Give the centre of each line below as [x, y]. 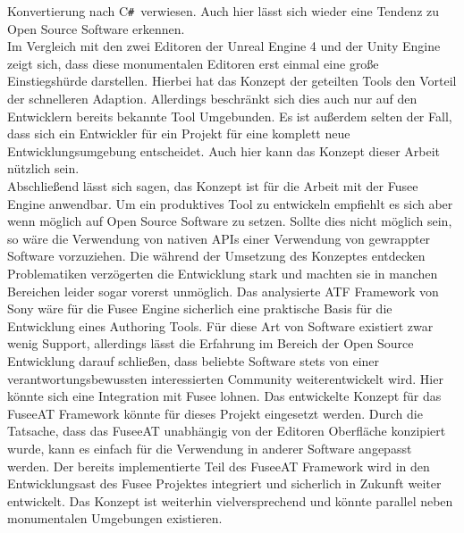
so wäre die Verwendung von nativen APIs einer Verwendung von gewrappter [219, 238]
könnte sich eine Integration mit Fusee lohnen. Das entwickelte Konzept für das [224, 396]
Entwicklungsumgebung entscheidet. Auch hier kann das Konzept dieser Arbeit [224, 150]
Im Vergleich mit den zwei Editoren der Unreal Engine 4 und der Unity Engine [224, 46]
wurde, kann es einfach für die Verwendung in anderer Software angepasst [210, 448]
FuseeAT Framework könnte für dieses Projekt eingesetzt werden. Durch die [215, 413]
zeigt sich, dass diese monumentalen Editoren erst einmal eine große [193, 63]
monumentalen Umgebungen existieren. [115, 518]
